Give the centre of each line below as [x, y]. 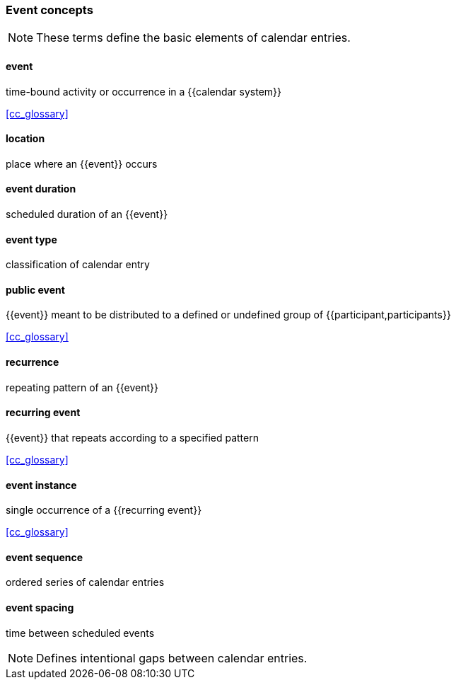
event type [31, 239]
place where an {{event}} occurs [82, 163]
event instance [41, 485]
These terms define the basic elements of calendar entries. [193, 38]
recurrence [33, 362]
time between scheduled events [80, 633]
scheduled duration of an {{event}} [87, 214]
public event [35, 289]
